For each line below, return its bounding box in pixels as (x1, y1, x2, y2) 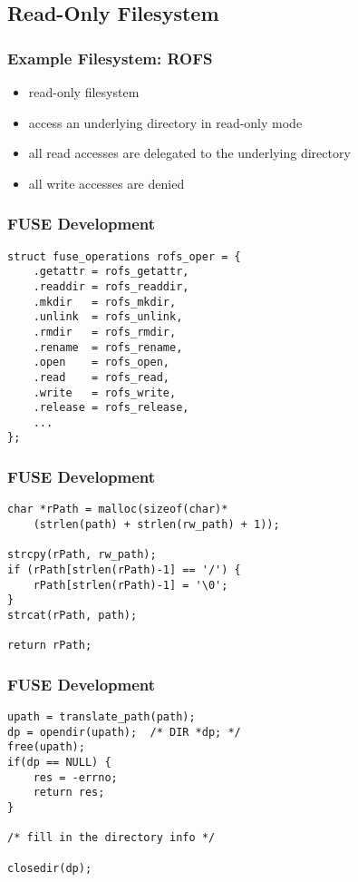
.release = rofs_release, (33, 401, 189, 415)
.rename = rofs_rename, (33, 340, 183, 354)
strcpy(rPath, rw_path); (7, 548, 157, 562)
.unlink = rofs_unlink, (33, 310, 183, 324)
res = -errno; (33, 770, 118, 784)
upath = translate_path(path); (7, 710, 196, 724)
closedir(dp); (7, 861, 92, 875)
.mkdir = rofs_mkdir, (33, 295, 177, 309)
